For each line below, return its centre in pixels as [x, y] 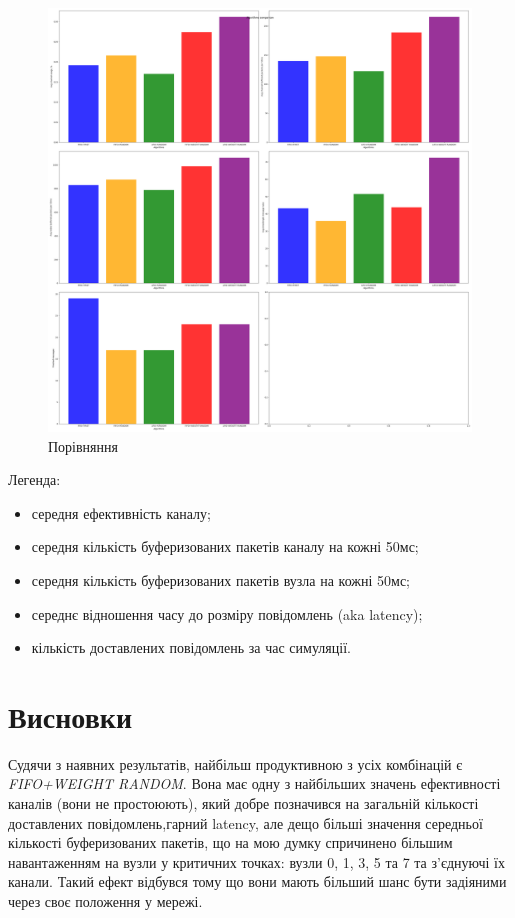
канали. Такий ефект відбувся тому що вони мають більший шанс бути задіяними [257, 881]
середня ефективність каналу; [121, 512]
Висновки [70, 715]
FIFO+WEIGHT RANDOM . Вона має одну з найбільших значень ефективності [254, 783]
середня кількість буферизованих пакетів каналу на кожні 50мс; [225, 546]
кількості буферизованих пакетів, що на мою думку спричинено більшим [230, 842]
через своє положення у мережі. [105, 901]
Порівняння [83, 445]
